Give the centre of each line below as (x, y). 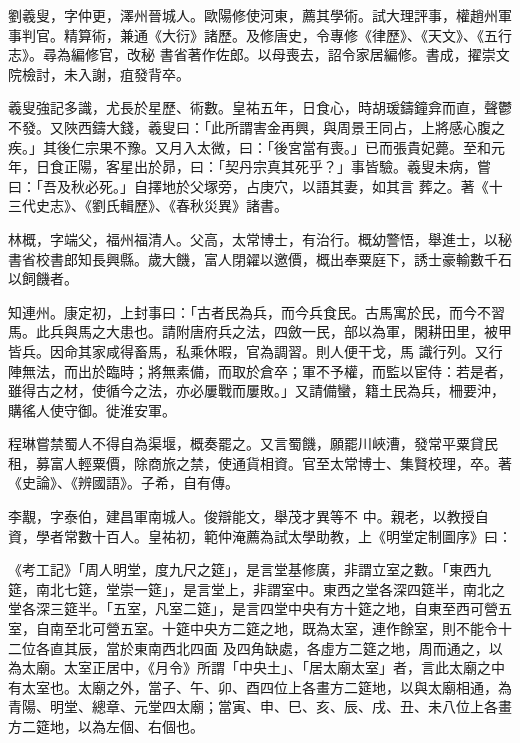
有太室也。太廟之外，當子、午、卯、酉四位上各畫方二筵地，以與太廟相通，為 (260, 686)
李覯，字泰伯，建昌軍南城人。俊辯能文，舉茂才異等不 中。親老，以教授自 (248, 516)
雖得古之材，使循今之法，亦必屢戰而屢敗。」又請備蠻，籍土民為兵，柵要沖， (256, 390)
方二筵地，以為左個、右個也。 (106, 726)
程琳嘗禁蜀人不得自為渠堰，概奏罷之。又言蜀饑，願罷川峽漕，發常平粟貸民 (253, 443)
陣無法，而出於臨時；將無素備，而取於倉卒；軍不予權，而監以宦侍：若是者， (260, 370)
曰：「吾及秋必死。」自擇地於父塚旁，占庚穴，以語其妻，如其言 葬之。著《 (248, 185)
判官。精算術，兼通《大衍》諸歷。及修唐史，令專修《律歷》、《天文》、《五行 (266, 34)
